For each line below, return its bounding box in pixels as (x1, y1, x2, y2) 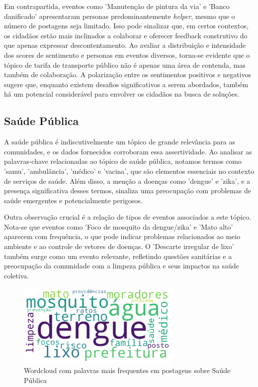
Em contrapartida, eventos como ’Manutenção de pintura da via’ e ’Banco (4, 1, 230, 11)
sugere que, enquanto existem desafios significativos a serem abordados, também (4, 79, 249, 89)
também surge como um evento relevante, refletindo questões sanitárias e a (4, 251, 232, 261)
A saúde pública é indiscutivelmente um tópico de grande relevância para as (4, 136, 236, 147)
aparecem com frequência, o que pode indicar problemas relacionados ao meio (4, 231, 241, 242)
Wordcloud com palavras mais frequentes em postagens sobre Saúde (24, 365, 231, 376)
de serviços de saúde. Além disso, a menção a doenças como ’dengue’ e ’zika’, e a (4, 175, 251, 186)
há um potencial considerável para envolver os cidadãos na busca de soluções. (4, 89, 240, 99)
